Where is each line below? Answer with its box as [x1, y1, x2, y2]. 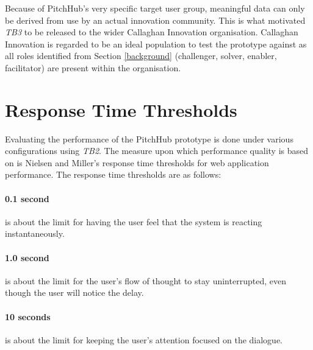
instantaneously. [5, 227, 65, 240]
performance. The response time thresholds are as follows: [5, 168, 221, 181]
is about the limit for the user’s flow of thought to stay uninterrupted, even [5, 274, 286, 287]
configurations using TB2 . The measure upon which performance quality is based [5, 144, 309, 157]
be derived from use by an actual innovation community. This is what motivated [5, 13, 306, 26]
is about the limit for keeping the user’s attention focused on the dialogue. [5, 333, 283, 346]
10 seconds [5, 310, 51, 323]
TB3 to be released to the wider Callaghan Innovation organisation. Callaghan [5, 26, 298, 38]
